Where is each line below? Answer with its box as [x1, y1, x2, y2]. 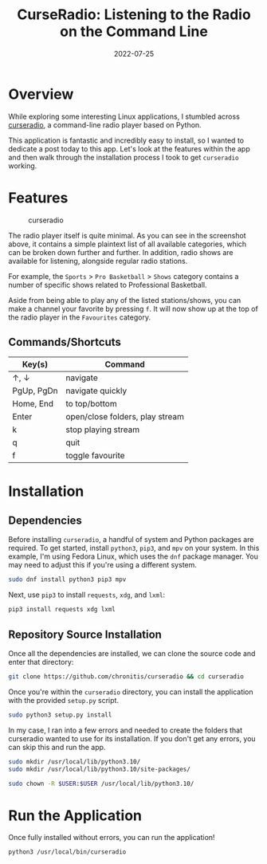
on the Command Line [59, 22, 209, 41]
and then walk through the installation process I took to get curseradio [8, 152, 239, 162]
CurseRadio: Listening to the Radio [17, 6, 251, 24]
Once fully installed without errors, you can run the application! [8, 833, 215, 842]
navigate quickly [65, 385, 128, 396]
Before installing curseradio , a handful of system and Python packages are [8, 535, 254, 544]
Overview [8, 85, 74, 103]
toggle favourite [65, 450, 125, 461]
